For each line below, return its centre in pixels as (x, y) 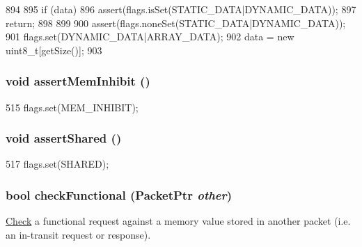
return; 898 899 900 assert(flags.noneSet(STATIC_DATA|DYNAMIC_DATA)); (176, 23)
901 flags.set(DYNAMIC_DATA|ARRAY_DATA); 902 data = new (150, 37)
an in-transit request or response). (78, 234)
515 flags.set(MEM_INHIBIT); (72, 107)
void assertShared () (64, 138)
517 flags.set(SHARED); (57, 164)
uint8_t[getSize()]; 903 (54, 50)
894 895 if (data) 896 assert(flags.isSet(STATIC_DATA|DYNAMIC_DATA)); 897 (181, 9)
